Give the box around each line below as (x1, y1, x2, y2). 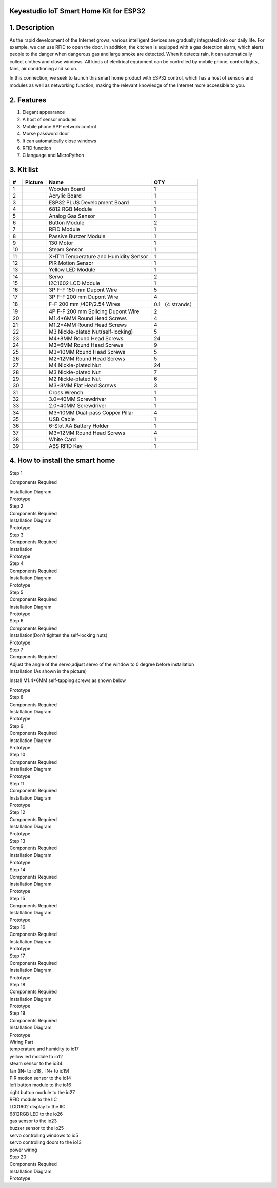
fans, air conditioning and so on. (9, 66, 78, 72)
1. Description (9, 23, 55, 32)
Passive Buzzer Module (49, 232, 106, 240)
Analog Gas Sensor (49, 212, 95, 220)
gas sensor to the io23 (9, 1118, 57, 1124)
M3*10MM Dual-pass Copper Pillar (49, 409, 134, 416)
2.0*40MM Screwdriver (49, 402, 107, 410)
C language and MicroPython (22, 152, 84, 159)
